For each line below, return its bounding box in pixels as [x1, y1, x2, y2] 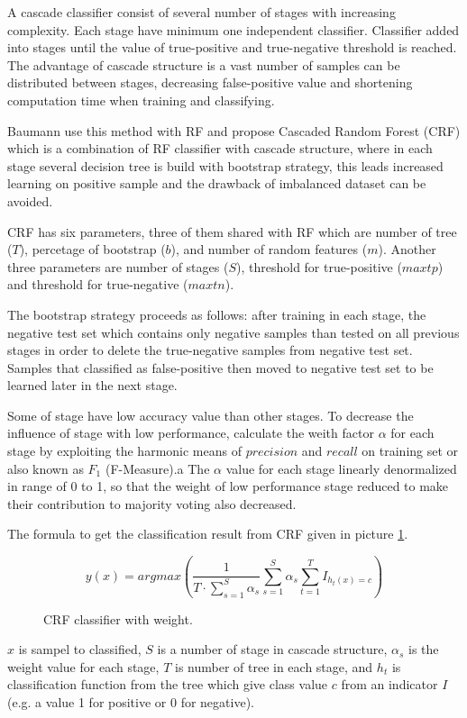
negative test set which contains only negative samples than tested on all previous [7, 323, 460, 341]
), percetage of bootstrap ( [19, 240, 166, 259]
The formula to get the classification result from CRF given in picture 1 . [7, 524, 408, 543]
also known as [7, 459, 84, 477]
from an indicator [341, 675, 438, 694]
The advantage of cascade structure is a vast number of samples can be [7, 55, 400, 74]
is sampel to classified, [18, 640, 142, 659]
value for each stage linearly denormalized [225, 459, 457, 477]
